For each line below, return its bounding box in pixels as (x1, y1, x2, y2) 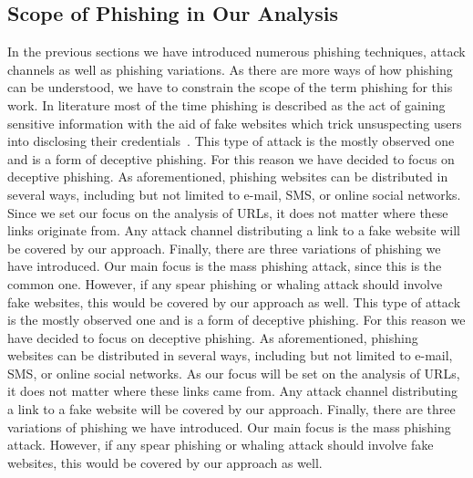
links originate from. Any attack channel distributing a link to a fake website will (7, 221, 460, 240)
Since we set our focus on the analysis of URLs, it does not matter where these (7, 203, 448, 222)
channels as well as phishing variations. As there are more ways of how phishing (7, 59, 453, 78)
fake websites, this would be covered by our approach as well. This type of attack (7, 292, 461, 311)
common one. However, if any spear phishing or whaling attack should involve (7, 274, 443, 293)
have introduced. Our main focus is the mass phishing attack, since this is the (7, 256, 442, 275)
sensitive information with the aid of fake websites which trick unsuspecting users (7, 113, 462, 132)
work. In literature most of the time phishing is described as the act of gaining (7, 95, 446, 114)
